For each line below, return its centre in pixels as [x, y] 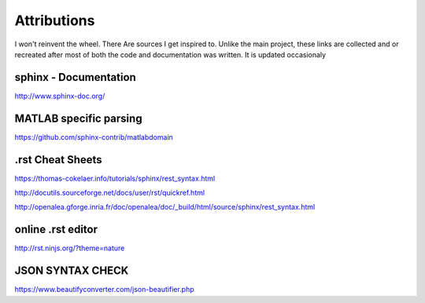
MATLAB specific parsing [78, 118]
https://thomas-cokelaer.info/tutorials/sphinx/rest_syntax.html [115, 178]
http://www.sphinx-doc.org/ [60, 96]
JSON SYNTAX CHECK [72, 271]
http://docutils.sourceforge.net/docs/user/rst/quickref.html [109, 193]
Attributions [55, 20]
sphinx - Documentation [76, 77]
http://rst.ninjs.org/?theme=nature [70, 248]
